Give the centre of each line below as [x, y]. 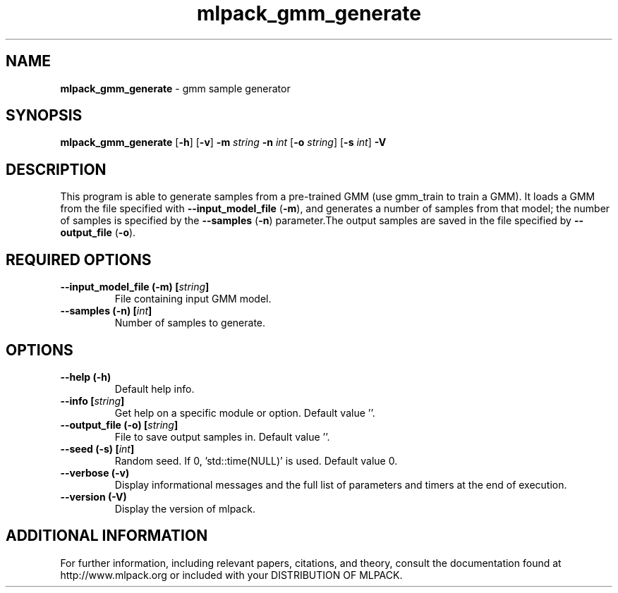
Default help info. [154, 389]
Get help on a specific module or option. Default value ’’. [245, 412]
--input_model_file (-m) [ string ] [135, 287]
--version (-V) [93, 496]
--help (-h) [86, 377]
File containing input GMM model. [193, 299]
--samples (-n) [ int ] [106, 311]
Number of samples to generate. [190, 323]
